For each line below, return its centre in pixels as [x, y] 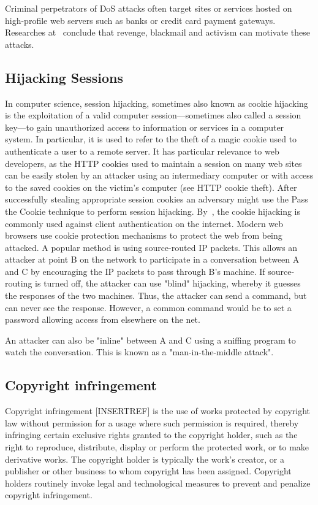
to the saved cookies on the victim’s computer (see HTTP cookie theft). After [151, 187]
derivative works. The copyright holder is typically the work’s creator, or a [145, 459]
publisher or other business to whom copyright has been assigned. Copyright [148, 471]
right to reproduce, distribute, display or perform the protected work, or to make [157, 447]
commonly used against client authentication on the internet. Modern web [144, 223]
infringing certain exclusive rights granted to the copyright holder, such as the [151, 435]
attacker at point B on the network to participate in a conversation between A [152, 259]
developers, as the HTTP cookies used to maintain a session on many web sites [153, 163]
